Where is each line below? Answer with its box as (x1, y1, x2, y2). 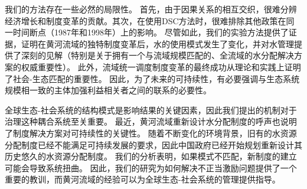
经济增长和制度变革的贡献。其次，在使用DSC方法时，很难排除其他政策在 (5, 14, 286, 27)
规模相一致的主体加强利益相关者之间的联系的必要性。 (5, 84, 211, 96)
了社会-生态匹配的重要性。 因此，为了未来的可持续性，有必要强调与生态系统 (5, 72, 300, 84)
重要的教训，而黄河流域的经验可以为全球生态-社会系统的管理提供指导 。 (5, 173, 280, 185)
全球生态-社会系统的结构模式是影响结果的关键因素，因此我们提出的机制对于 (5, 103, 297, 116)
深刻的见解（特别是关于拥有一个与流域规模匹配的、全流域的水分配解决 (21, 49, 294, 61)
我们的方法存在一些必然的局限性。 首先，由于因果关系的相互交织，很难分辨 (5, 3, 297, 15)
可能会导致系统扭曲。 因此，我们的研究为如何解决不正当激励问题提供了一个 (5, 161, 297, 174)
